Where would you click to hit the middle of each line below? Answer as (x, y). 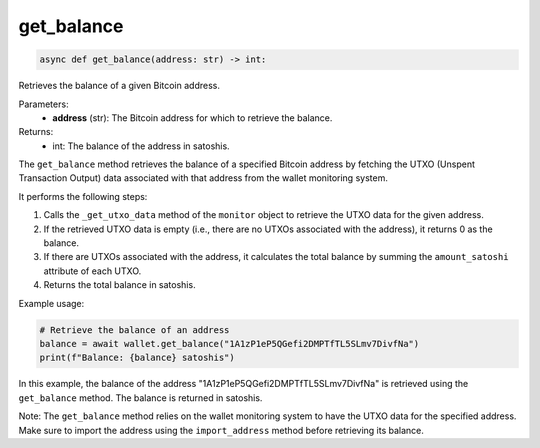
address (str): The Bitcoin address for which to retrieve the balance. (192, 117)
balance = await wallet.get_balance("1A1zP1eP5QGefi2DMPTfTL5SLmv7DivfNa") (229, 343)
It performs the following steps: (83, 196)
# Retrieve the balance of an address (134, 329)
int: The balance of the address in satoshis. (141, 146)
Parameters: (43, 104)
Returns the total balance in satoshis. (119, 285)
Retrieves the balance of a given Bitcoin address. (119, 86)
